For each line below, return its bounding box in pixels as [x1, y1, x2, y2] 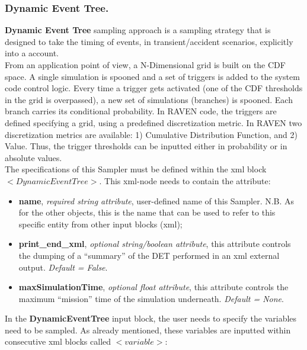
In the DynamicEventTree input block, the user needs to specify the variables [5, 312, 297, 325]
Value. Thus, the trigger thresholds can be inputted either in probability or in [5, 140, 287, 152]
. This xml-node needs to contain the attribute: [99, 174, 271, 187]
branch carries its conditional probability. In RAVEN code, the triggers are [5, 105, 277, 117]
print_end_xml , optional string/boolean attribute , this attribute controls [18, 237, 291, 250]
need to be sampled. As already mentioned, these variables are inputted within [5, 323, 291, 336]
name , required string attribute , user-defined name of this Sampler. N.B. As [18, 194, 295, 207]
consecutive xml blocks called [5, 335, 111, 348]
